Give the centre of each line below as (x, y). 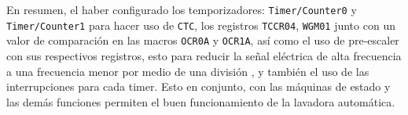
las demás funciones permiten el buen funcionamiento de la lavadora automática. (201, 101)
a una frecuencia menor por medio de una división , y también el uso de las (188, 71)
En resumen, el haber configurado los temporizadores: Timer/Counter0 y (182, 9)
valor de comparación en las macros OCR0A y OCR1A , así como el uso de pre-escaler (203, 40)
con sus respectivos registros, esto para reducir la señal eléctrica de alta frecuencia (204, 55)
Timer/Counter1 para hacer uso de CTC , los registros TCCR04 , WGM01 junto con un (201, 25)
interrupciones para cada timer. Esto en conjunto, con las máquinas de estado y (198, 86)
